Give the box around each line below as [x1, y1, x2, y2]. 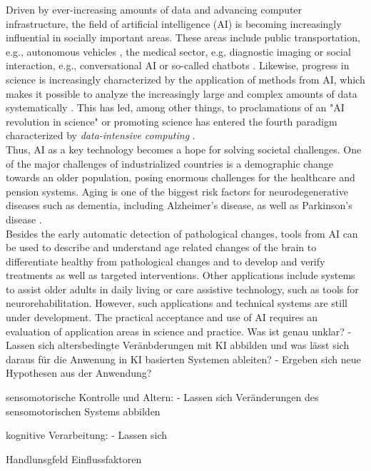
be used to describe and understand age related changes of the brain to [6, 240, 317, 255]
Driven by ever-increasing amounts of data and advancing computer [6, 2, 303, 16]
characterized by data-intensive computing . [6, 128, 195, 143]
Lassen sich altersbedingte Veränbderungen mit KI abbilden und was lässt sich [6, 338, 350, 353]
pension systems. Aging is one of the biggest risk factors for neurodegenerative [6, 183, 348, 198]
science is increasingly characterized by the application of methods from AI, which [6, 71, 365, 86]
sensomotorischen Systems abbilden [6, 403, 161, 418]
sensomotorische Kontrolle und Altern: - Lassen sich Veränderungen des [6, 390, 319, 405]
